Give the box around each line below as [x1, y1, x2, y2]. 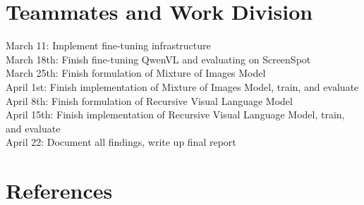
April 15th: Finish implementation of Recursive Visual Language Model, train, [6, 107, 345, 122]
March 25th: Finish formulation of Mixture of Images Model [6, 66, 266, 80]
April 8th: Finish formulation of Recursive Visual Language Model [6, 93, 293, 108]
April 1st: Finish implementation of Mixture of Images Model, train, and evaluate [6, 79, 359, 94]
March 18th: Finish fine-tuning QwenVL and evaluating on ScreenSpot [6, 51, 311, 66]
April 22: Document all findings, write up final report [6, 135, 236, 149]
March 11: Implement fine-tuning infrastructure [6, 38, 211, 53]
